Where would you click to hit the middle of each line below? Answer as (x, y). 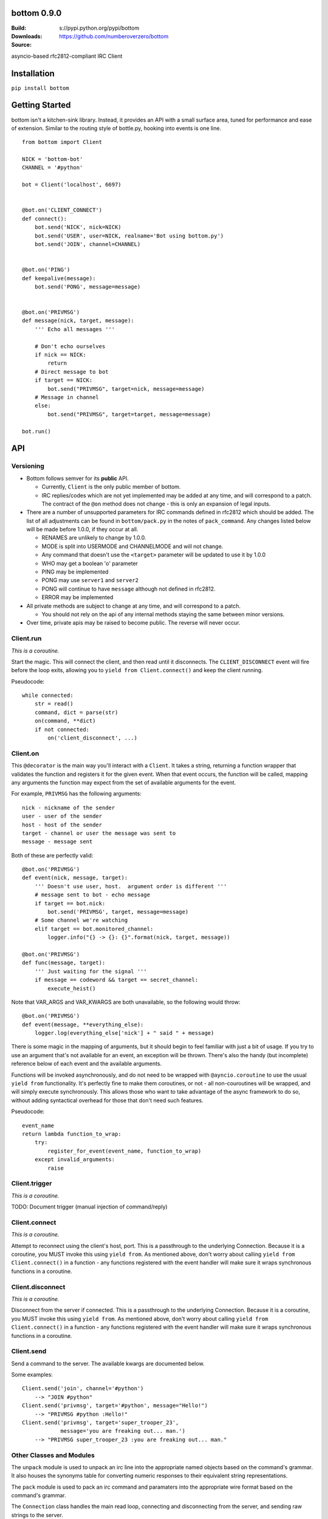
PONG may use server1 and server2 (90, 580)
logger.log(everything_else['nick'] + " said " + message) (124, 1033)
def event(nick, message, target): (75, 878)
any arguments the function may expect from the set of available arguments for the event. (124, 782)
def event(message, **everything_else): (83, 1024)
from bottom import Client (62, 142)
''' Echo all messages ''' (75, 329)
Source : (22, 45)
